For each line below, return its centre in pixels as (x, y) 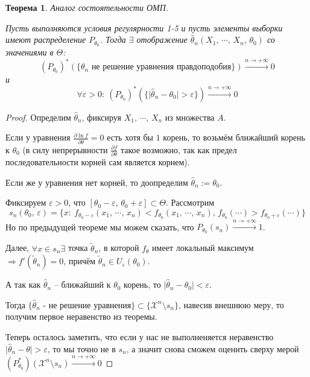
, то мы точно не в (81, 348)
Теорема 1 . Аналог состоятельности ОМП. (87, 7)
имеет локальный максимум (203, 248)
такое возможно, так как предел (179, 149)
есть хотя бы (130, 137)
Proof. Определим (38, 117)
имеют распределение (46, 40)
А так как (23, 284)
